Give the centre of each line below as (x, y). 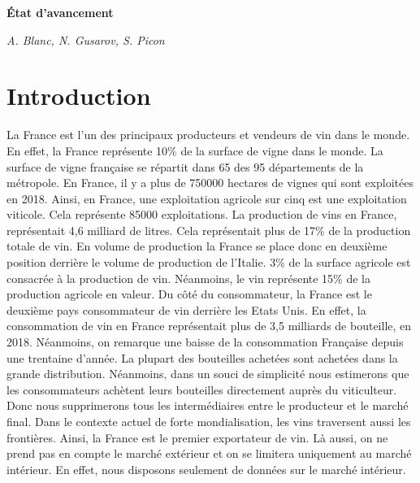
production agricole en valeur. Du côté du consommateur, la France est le (189, 294)
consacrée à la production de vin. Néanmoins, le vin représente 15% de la (188, 278)
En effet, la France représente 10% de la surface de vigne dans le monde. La (195, 150)
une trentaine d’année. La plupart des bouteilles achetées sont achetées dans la (202, 357)
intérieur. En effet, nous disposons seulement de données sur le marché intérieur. (206, 469)
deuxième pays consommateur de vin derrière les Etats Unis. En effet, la (186, 309)
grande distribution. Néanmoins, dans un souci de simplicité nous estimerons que (208, 374)
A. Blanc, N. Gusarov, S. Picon (86, 39)
